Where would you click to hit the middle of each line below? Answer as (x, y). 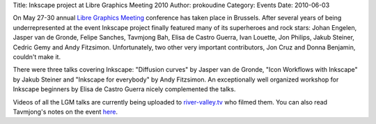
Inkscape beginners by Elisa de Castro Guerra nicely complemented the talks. (124, 89)
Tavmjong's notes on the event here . (65, 111)
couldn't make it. (37, 56)
